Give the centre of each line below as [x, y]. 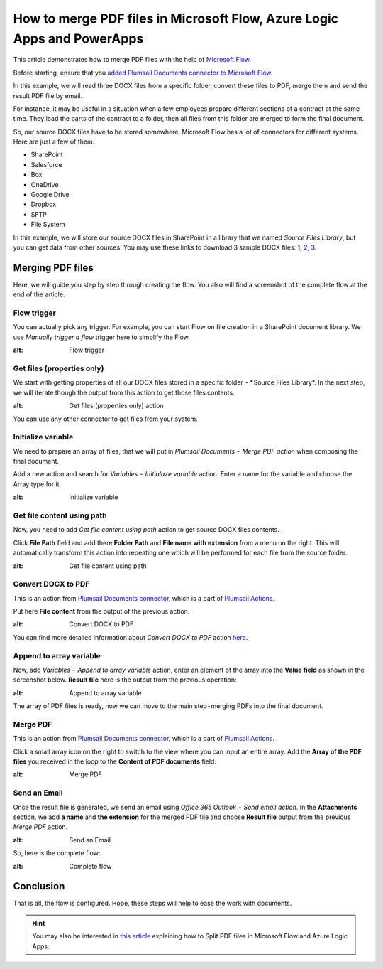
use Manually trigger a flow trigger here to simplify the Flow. [102, 337]
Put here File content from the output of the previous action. [101, 611]
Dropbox [44, 204]
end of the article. [39, 294]
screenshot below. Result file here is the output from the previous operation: [125, 680]
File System [48, 225]
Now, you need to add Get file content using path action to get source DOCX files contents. [146, 530]
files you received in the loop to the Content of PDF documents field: [115, 761]
